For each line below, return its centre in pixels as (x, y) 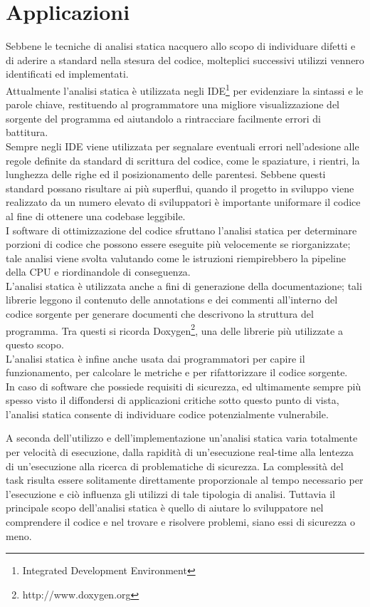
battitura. (27, 132)
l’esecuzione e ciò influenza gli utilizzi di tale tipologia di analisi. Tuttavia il (170, 493)
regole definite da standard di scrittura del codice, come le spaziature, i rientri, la (183, 160)
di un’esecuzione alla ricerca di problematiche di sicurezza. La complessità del (175, 466)
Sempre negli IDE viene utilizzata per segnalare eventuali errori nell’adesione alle (183, 146)
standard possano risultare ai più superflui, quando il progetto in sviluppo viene (180, 188)
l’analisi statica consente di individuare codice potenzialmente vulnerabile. (167, 414)
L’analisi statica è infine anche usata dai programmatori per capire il (155, 358)
